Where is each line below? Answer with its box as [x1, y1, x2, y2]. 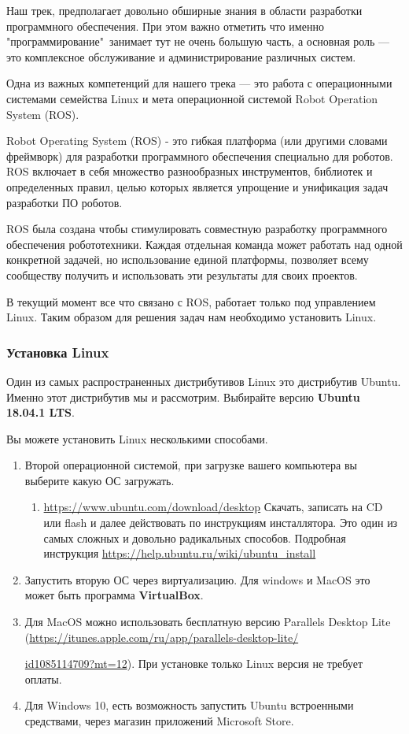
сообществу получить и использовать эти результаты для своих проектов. [6, 266, 358, 283]
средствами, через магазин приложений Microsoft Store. [24, 713, 294, 728]
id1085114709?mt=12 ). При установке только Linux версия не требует [24, 655, 363, 672]
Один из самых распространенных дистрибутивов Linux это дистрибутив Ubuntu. [6, 373, 401, 389]
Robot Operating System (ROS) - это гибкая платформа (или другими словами [6, 132, 388, 149]
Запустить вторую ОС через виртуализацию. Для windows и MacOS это [24, 571, 370, 588]
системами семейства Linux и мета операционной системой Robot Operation [6, 90, 378, 106]
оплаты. [24, 670, 62, 687]
